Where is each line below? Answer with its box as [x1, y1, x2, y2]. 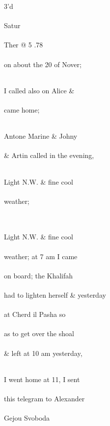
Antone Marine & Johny [4, 131, 78, 141]
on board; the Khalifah [4, 270, 73, 280]
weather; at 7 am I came [4, 251, 78, 261]
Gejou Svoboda [4, 413, 50, 423]
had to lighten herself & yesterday [4, 290, 106, 300]
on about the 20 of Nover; [4, 59, 82, 69]
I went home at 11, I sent [4, 374, 80, 384]
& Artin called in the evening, [4, 150, 94, 160]
